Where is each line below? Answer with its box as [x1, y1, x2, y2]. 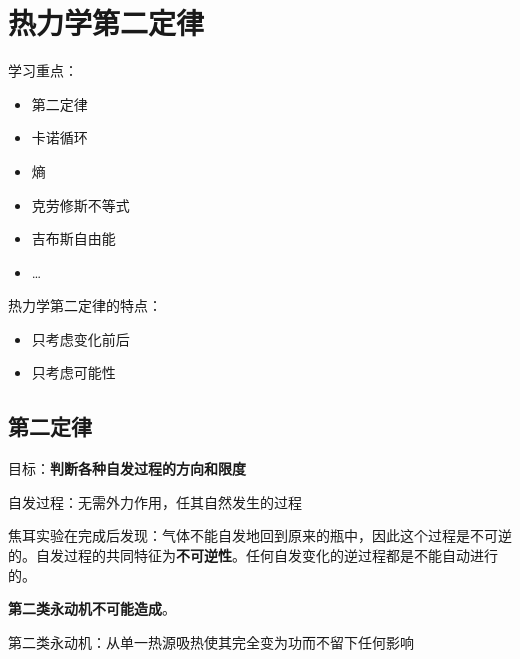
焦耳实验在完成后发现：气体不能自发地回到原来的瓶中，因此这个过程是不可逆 [8, 525, 512, 546]
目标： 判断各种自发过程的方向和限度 [8, 458, 246, 479]
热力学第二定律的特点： [8, 295, 162, 316]
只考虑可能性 [31, 362, 116, 383]
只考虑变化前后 [31, 328, 130, 349]
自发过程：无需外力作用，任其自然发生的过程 [8, 491, 302, 512]
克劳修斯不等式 [31, 194, 130, 215]
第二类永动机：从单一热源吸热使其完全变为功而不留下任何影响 [8, 631, 414, 652]
